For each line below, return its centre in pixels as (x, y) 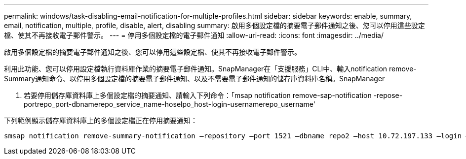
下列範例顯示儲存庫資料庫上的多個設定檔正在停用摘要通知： (101, 120)
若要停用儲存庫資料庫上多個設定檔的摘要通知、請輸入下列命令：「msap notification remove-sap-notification (198, 95)
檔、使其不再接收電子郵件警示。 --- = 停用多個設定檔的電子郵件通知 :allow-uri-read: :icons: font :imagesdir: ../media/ (194, 35)
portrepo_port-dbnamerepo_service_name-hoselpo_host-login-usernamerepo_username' (170, 104)
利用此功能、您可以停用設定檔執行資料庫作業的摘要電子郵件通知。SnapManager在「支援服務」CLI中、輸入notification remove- (210, 69)
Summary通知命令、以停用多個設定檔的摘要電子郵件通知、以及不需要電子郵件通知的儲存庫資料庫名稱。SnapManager (194, 79)
